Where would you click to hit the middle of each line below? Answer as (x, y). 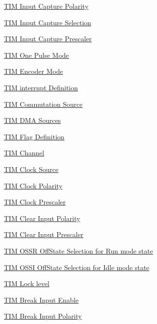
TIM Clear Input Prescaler (44, 234)
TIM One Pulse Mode (37, 55)
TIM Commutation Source (43, 104)
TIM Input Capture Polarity (46, 6)
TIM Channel (24, 153)
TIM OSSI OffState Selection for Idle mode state (77, 267)
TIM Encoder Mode (33, 71)
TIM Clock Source (31, 169)
